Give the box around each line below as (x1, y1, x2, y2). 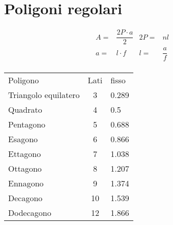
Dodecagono (8, 207, 51, 219)
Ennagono (8, 177, 44, 189)
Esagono (8, 133, 38, 145)
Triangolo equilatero (8, 89, 80, 101)
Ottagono (8, 163, 42, 175)
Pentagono (8, 118, 46, 131)
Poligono (8, 74, 39, 86)
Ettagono (8, 148, 41, 160)
